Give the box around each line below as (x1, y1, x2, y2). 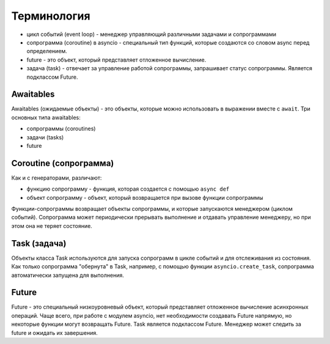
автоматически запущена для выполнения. (11, 271, 125, 279)
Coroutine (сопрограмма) (11, 158, 114, 168)
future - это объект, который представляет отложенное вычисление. (26, 56, 207, 64)
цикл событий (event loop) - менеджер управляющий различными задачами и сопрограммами (26, 31, 277, 38)
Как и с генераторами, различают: (11, 174, 102, 181)
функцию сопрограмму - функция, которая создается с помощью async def (26, 185, 230, 192)
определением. (26, 48, 67, 55)
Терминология (11, 9, 91, 23)
